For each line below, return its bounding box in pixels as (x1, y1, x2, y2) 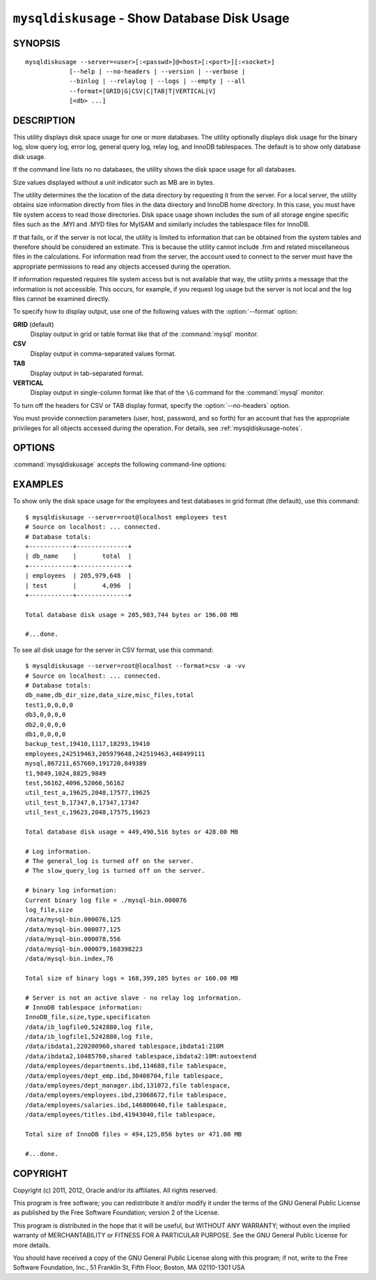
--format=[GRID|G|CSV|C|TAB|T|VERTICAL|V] (69, 87, 217, 95)
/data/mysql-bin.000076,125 (25, 915, 121, 924)
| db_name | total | (25, 552, 132, 561)
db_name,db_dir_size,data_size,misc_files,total (25, 691, 194, 699)
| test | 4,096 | (25, 581, 132, 589)
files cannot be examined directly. (13, 294, 111, 303)
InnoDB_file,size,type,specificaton (25, 1013, 150, 1021)
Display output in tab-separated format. (30, 369, 144, 377)
